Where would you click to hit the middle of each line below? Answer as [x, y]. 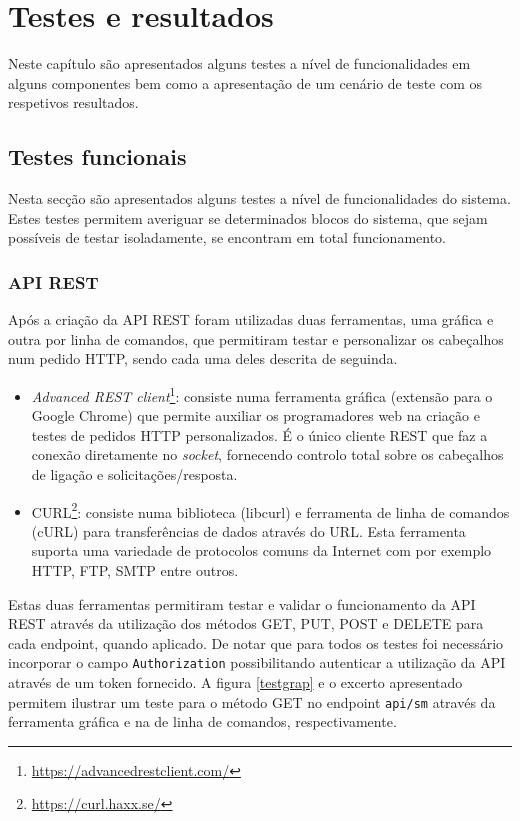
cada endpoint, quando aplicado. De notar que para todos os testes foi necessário [256, 642]
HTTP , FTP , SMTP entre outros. [135, 569]
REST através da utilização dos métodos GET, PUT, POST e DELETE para [246, 623]
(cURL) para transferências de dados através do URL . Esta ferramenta [248, 530]
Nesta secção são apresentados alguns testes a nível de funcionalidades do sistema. [259, 198]
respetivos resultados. [73, 102]
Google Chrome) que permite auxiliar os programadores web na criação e [255, 415]
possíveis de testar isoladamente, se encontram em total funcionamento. [227, 237]
